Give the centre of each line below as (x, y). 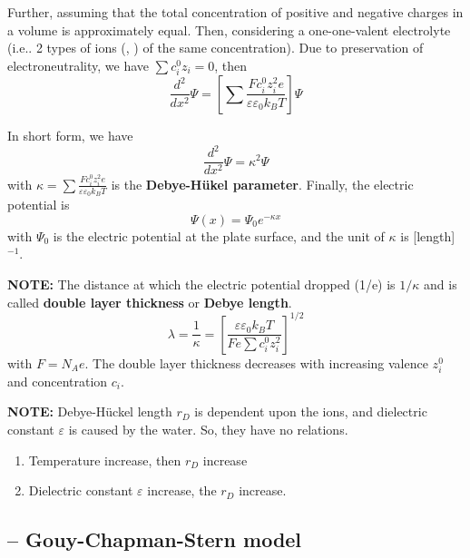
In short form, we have (70, 135)
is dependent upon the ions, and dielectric (311, 411)
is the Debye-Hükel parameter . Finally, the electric (262, 184)
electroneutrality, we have (78, 65)
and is (441, 284)
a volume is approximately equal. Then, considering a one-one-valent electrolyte (229, 29)
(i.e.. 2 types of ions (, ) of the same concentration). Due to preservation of (215, 48)
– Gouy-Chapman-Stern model (155, 539)
